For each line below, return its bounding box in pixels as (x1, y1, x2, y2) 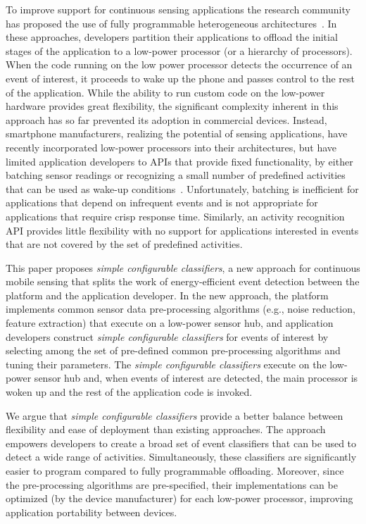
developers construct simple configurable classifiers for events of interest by (6, 329, 329, 344)
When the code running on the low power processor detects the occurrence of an (6, 57, 353, 72)
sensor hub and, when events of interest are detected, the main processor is (34, 370, 358, 385)
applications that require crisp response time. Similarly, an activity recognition (6, 208, 345, 223)
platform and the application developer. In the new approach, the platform (6, 287, 329, 302)
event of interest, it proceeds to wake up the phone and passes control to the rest (6, 70, 355, 85)
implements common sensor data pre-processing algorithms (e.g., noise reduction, (6, 301, 355, 316)
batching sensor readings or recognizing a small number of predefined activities (6, 168, 346, 182)
